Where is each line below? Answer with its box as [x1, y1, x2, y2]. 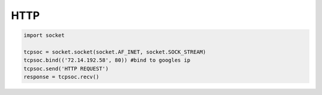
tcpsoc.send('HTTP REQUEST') [23, 65, 109, 72]
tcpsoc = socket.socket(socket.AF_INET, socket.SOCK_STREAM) [23, 48, 206, 55]
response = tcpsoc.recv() [23, 74, 100, 80]
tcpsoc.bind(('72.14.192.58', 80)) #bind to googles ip [23, 57, 191, 64]
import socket [23, 32, 65, 39]
